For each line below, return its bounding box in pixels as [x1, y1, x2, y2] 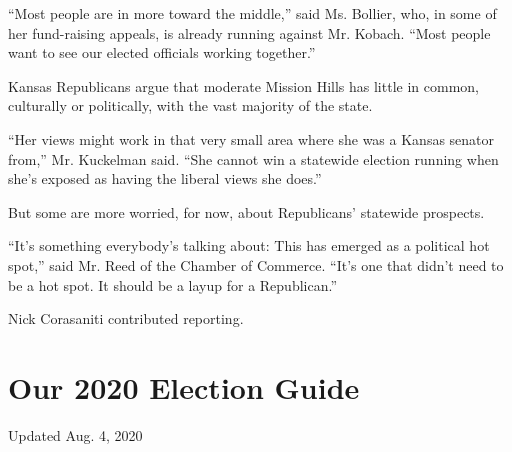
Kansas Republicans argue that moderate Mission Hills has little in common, [8, 75, 479, 96]
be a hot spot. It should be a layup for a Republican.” [8, 274, 338, 295]
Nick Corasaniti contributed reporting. [8, 308, 244, 329]
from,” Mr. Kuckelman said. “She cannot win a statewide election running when [8, 148, 499, 169]
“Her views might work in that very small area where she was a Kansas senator [8, 128, 495, 149]
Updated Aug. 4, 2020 [8, 424, 143, 445]
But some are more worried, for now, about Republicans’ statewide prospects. [8, 201, 485, 222]
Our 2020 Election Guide [8, 366, 360, 407]
